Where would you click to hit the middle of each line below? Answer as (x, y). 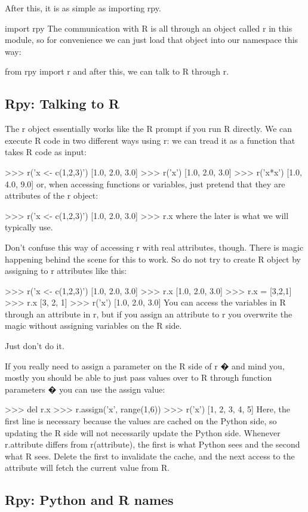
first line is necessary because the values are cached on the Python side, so (141, 421)
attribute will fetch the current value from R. (87, 468)
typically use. (29, 227)
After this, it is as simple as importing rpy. (83, 8)
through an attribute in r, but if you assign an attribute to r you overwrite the (149, 314)
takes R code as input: (46, 152)
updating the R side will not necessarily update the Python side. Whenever (143, 432)
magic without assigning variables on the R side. (93, 326)
